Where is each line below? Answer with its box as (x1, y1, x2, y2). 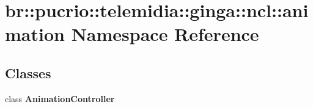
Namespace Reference (71, 21, 259, 46)
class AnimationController (5, 92, 115, 105)
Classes (5, 63, 51, 82)
